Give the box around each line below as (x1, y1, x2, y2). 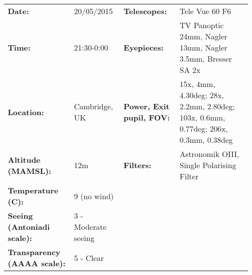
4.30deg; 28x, (179, 89, 224, 101)
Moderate (74, 221, 107, 232)
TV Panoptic (179, 19, 224, 31)
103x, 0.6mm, (179, 112, 225, 123)
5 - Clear (74, 252, 104, 263)
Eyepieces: (123, 42, 164, 53)
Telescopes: (123, 5, 167, 17)
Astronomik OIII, (179, 148, 239, 159)
